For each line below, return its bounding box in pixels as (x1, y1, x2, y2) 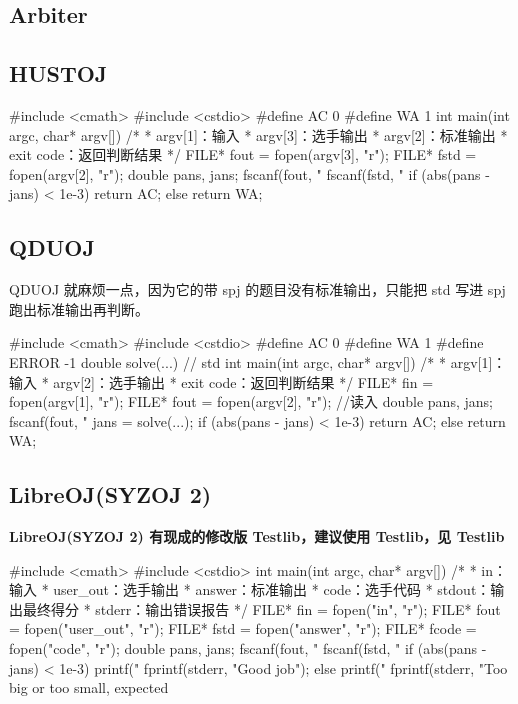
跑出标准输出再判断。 (9, 298, 149, 319)
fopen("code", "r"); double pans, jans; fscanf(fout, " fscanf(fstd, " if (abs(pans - (9, 638, 487, 659)
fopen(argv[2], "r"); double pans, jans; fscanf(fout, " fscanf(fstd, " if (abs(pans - (9, 163, 490, 184)
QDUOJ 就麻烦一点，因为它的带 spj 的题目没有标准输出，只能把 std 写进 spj (9, 279, 506, 300)
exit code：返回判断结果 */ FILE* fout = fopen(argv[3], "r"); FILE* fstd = (9, 144, 477, 165)
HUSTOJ (9, 58, 108, 89)
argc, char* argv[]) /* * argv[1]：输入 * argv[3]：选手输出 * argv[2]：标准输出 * (9, 124, 508, 145)
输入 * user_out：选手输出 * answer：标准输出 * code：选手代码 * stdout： (9, 579, 491, 600)
